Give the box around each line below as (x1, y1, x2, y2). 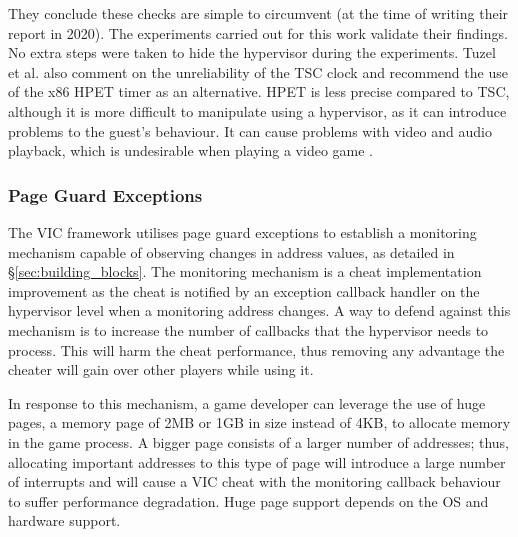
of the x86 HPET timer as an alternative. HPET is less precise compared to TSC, (8, 81, 510, 102)
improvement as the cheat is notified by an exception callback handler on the (8, 280, 480, 301)
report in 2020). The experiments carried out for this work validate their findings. (8, 22, 508, 43)
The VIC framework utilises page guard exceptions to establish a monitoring (8, 221, 477, 242)
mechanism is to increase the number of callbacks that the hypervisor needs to (8, 319, 489, 340)
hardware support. (8, 510, 121, 531)
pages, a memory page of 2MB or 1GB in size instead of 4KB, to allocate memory (8, 412, 511, 433)
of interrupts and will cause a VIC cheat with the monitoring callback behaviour (8, 471, 501, 492)
